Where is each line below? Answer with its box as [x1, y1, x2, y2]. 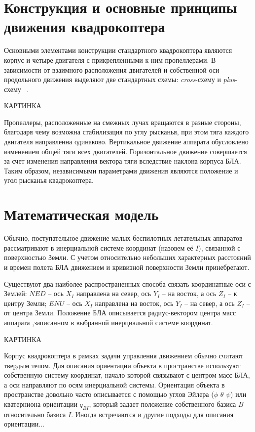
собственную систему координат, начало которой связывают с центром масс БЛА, [4, 370, 250, 380]
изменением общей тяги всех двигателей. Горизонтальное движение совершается [4, 146, 247, 156]
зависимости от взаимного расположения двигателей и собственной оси [4, 64, 219, 75]
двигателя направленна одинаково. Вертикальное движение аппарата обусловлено [4, 136, 249, 147]
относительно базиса [4, 409, 66, 419]
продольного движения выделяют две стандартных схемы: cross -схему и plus [4, 74, 235, 85]
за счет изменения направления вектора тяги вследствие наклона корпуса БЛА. [4, 156, 241, 166]
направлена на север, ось [76, 288, 151, 299]
